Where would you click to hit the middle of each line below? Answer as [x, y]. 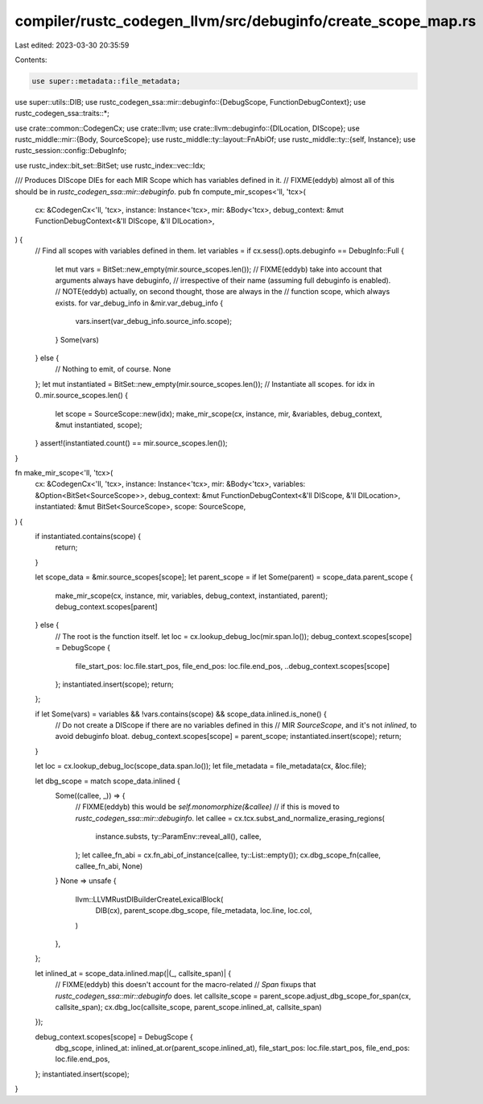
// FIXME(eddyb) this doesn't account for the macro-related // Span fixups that [186, 985]
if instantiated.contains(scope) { [88, 537]
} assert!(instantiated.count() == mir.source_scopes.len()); [131, 443]
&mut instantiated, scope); [99, 425]
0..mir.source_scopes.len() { [82, 396]
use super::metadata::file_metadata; [106, 81]
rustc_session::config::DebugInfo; [71, 151]
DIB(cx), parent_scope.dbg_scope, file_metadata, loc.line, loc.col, [204, 911]
